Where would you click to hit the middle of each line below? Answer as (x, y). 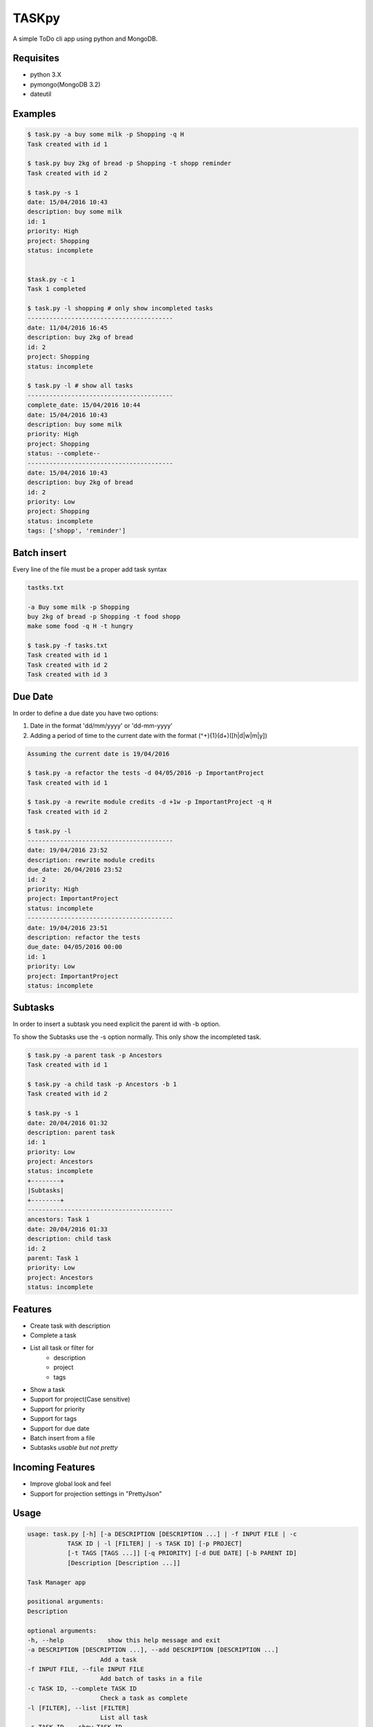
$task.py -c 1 (51, 279)
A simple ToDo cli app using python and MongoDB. (85, 39)
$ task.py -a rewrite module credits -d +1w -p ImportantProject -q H (150, 802)
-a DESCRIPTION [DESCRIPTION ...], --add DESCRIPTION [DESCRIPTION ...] (153, 1650)
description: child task (69, 1239)
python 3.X (46, 75)
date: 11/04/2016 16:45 (68, 328)
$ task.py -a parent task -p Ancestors (95, 1055)
